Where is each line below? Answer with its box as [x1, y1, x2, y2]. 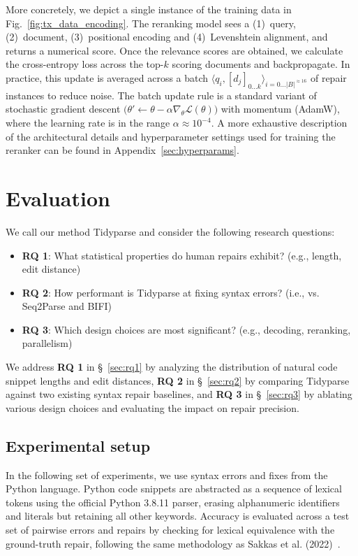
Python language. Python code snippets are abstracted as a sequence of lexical [6, 481, 342, 496]
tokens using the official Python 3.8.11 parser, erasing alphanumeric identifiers [6, 494, 340, 509]
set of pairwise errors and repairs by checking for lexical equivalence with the [6, 522, 335, 537]
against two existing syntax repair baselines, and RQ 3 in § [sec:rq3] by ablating [6, 387, 352, 401]
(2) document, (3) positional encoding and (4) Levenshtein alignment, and [6, 29, 328, 44]
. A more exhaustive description [211, 115, 348, 130]
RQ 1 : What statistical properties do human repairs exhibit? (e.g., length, [22, 248, 342, 262]
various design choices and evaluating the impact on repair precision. [6, 400, 299, 415]
